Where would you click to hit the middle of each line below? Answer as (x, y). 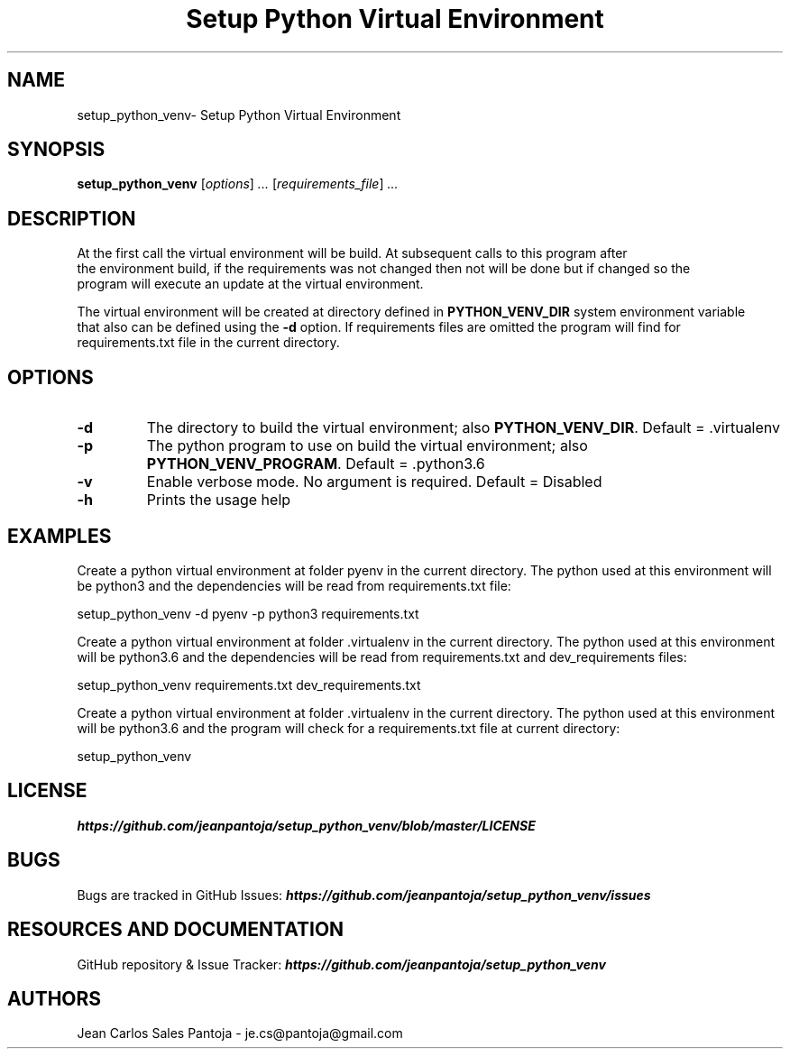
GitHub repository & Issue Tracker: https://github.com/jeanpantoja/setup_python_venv (341, 964)
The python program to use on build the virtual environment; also (367, 446)
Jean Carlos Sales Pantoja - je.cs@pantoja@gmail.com (240, 1033)
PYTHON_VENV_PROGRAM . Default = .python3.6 (316, 464)
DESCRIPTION (72, 218)
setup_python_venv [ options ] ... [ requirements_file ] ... (238, 184)
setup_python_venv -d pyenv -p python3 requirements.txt (248, 613)
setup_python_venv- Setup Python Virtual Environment (239, 115)
